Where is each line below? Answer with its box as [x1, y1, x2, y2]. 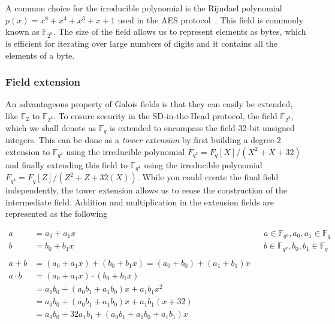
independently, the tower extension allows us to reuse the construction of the [5, 184, 287, 196]
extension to [5, 145, 50, 158]
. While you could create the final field [137, 171, 279, 183]
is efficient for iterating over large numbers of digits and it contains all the [5, 37, 277, 49]
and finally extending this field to [5, 158, 128, 171]
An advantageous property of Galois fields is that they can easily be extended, [5, 98, 293, 110]
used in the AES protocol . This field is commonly [117, 13, 304, 26]
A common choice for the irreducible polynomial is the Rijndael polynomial [5, 2, 282, 14]
